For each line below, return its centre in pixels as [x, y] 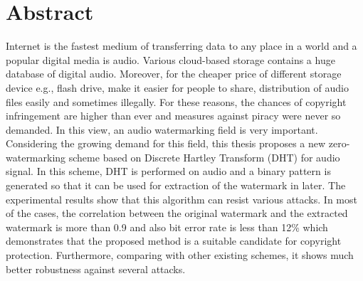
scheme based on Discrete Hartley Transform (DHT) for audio [204, 157]
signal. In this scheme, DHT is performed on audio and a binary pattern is [168, 171]
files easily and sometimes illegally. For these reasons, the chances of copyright [176, 101]
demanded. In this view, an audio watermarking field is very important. [162, 129]
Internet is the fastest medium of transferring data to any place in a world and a [181, 46]
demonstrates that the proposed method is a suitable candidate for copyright [174, 241]
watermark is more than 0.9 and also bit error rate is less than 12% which [167, 227]
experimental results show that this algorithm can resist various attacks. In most [181, 199]
